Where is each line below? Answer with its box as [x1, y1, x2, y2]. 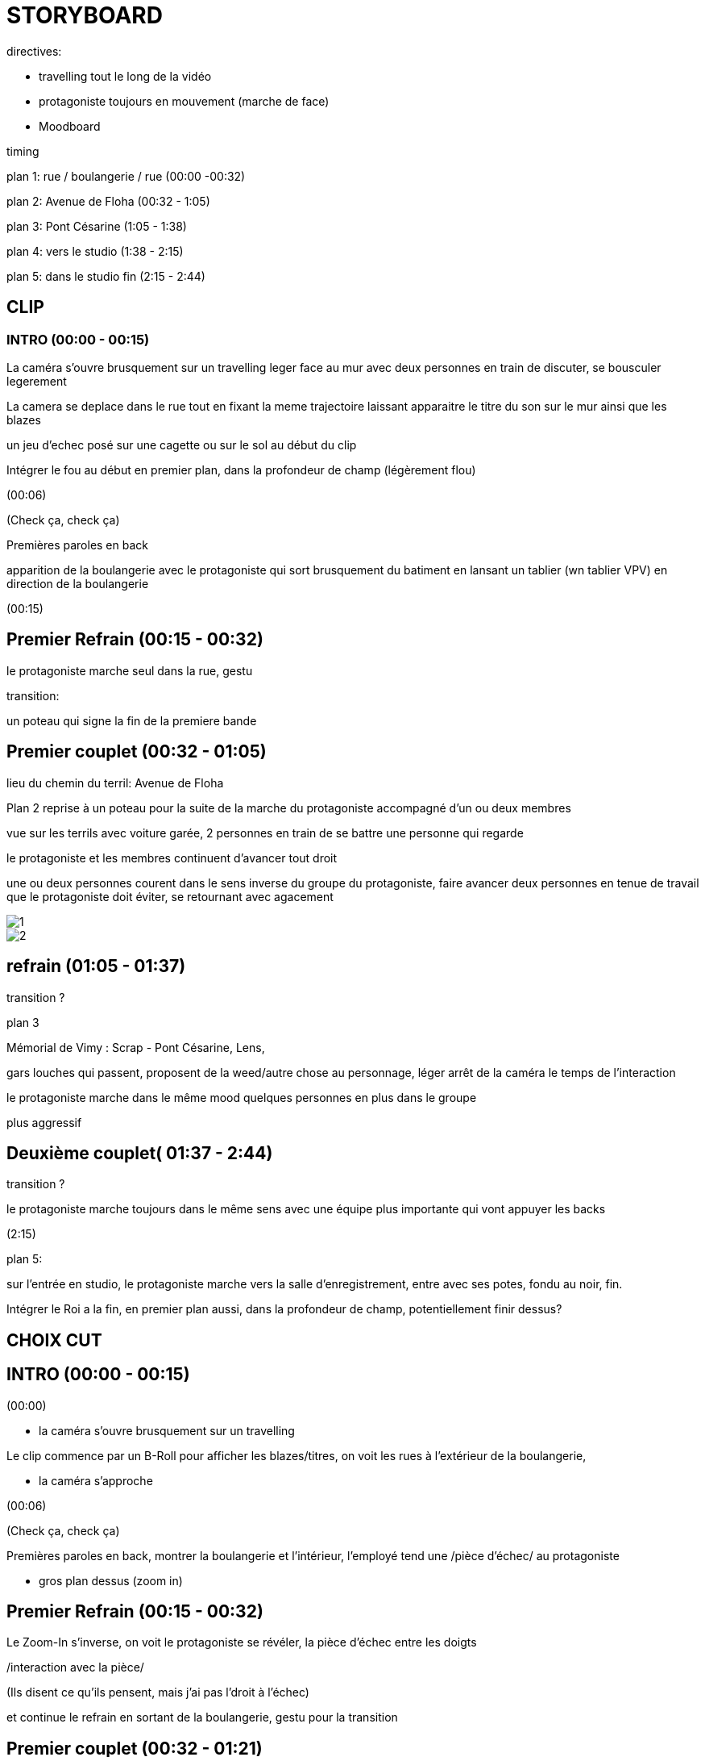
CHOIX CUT [6, 1329, 102, 1350]
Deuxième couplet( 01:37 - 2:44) [6, 1142, 273, 1163]
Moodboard [39, 119, 101, 133]
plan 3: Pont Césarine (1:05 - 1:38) [6, 219, 187, 233]
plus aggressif [6, 1115, 82, 1129]
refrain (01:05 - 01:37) [6, 956, 186, 977]
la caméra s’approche [39, 1473, 153, 1488]
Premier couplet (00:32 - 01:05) [6, 741, 267, 762]
